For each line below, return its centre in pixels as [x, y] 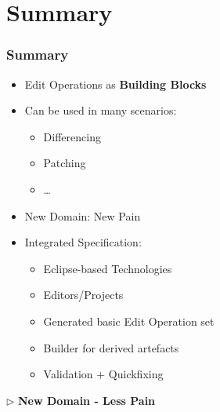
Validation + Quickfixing [103, 374]
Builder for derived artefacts [111, 347]
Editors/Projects [83, 295]
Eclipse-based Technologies [108, 268]
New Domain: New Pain [83, 215]
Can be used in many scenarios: [101, 110]
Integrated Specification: [83, 242]
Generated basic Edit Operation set [129, 321]
